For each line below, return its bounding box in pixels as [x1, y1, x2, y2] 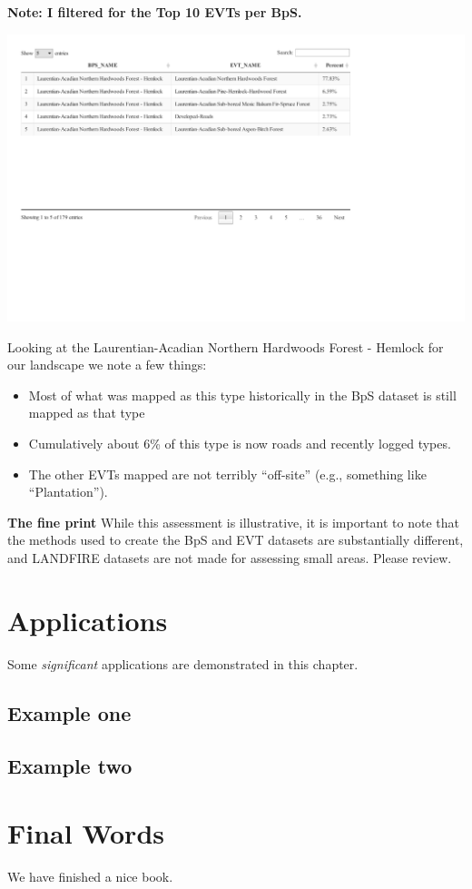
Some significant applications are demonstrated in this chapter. [7, 654, 359, 673]
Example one [7, 698, 132, 726]
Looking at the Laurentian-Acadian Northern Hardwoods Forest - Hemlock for [7, 337, 444, 356]
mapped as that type [28, 403, 145, 422]
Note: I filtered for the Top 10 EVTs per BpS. [7, 3, 302, 21]
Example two [7, 752, 133, 780]
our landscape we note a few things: [7, 355, 207, 374]
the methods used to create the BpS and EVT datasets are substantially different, [7, 530, 464, 549]
